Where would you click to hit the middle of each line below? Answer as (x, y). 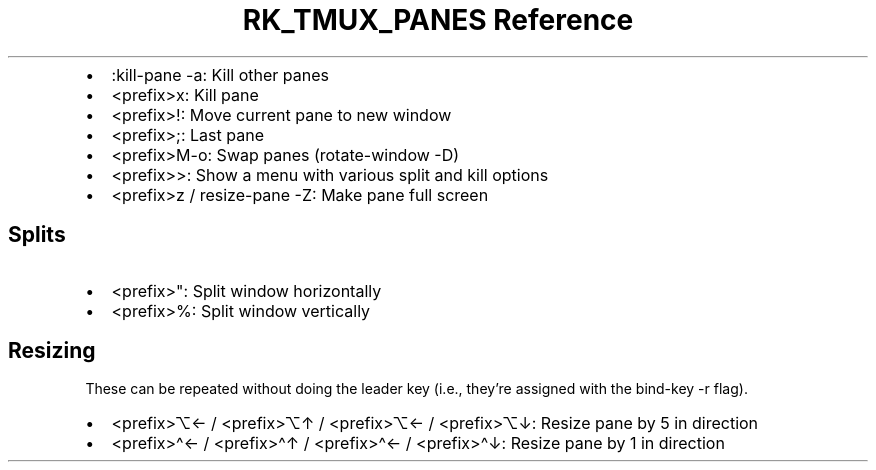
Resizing (52, 351)
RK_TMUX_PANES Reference (438, 20)
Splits (37, 235)
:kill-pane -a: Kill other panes (220, 74)
